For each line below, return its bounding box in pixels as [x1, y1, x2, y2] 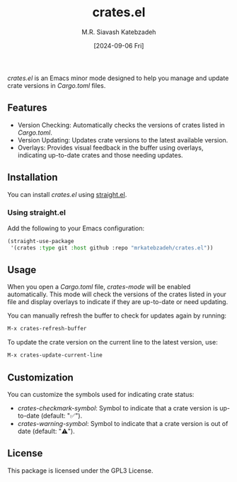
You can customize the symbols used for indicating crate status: [7, 390, 195, 398]
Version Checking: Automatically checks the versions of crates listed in [17, 120, 225, 129]
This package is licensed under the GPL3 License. [7, 466, 154, 475]
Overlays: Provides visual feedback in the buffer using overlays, [17, 143, 204, 152]
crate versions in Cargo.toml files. [7, 81, 106, 89]
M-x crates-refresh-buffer [7, 325, 87, 332]
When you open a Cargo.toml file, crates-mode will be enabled [7, 283, 191, 291]
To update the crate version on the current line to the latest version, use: [7, 338, 218, 347]
